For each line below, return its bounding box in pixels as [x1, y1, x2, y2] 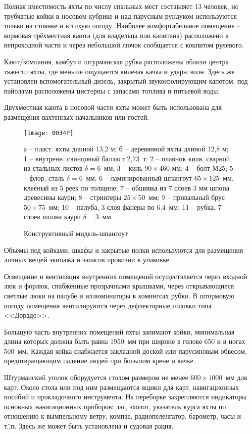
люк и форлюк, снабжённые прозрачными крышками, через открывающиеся [4, 281, 234, 291]
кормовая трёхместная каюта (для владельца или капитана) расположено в [4, 30, 229, 40]
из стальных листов [24, 163, 83, 173]
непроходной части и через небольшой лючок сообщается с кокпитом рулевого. [4, 40, 244, 50]
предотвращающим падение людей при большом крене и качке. [4, 355, 196, 366]
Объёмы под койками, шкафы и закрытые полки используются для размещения [4, 244, 243, 255]
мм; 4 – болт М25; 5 [172, 163, 233, 173]
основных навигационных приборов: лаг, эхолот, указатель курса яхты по [4, 401, 226, 411]
